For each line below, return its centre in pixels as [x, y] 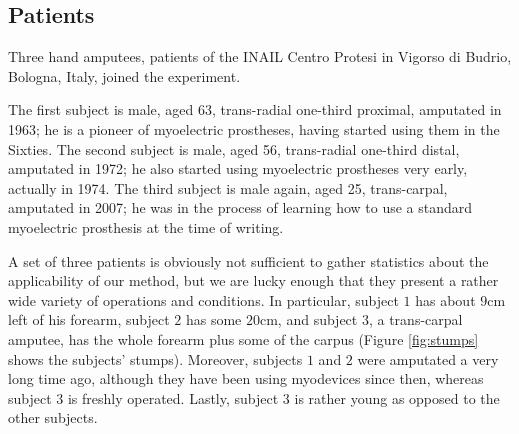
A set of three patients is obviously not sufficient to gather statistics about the [248, 260]
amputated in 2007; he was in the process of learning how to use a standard [240, 207]
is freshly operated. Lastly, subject [173, 397]
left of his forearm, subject [89, 319]
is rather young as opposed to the [397, 397]
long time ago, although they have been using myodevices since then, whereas [246, 378]
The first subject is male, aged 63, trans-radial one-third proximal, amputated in [255, 109]
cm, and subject [308, 319]
